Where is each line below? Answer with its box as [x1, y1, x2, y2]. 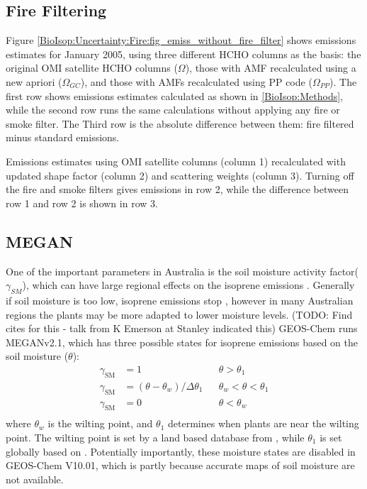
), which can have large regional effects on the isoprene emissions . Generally [22, 278, 355, 292]
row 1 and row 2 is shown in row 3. [6, 195, 158, 210]
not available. [6, 471, 64, 486]
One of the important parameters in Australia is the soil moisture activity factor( [6, 263, 359, 278]
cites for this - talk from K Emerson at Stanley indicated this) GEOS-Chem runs [6, 321, 358, 336]
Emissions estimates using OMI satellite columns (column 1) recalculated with [6, 153, 346, 168]
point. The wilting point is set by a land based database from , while [6, 430, 305, 444]
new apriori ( [6, 74, 62, 89]
